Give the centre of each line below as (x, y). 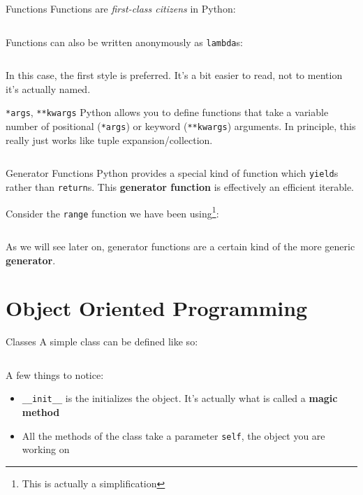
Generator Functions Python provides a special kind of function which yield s (172, 173)
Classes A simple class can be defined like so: (102, 342)
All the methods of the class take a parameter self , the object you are (173, 435)
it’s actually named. (48, 88)
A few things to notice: (55, 374)
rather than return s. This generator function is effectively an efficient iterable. (180, 187)
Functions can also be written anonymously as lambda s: (124, 42)
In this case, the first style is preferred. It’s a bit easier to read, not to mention (174, 75)
